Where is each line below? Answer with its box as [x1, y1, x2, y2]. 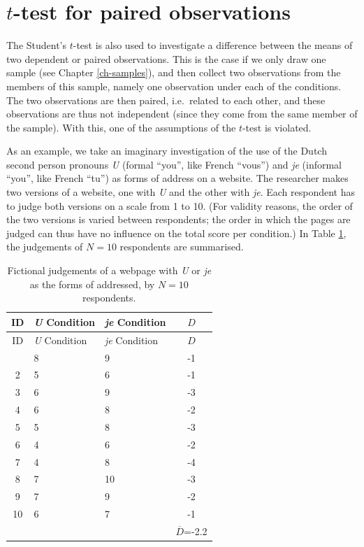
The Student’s [6, 38, 67, 52]
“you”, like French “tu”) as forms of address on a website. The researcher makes [6, 171, 349, 185]
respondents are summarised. [119, 239, 244, 254]
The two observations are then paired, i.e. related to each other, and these [6, 92, 326, 107]
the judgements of [6, 239, 83, 254]
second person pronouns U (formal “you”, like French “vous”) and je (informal [6, 157, 342, 171]
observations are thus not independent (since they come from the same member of [6, 106, 358, 121]
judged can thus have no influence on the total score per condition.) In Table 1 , [6, 225, 347, 240]
